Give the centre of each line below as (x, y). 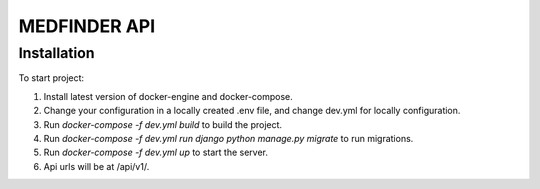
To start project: (51, 78)
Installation (56, 53)
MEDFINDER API (87, 26)
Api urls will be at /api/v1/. (96, 166)
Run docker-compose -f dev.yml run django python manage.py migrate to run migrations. (228, 138)
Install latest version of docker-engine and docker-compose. (168, 96)
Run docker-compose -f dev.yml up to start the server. (156, 152)
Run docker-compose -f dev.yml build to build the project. (163, 124)
